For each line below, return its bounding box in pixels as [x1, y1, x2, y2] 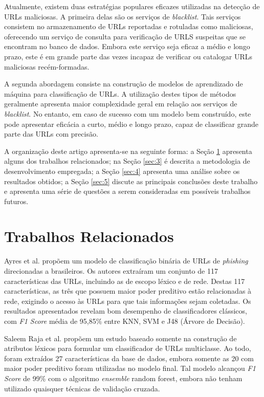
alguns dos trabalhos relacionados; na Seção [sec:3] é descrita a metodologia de [4, 156, 250, 166]
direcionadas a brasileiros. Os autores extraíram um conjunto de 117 [4, 266, 218, 276]
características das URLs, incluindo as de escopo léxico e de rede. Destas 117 [4, 275, 245, 286]
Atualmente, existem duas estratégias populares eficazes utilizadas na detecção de [4, 1, 260, 11]
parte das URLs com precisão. [4, 128, 98, 139]
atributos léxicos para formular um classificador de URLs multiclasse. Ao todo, [4, 343, 251, 354]
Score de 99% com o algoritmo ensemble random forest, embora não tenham [4, 372, 243, 383]
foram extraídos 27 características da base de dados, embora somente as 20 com [4, 352, 254, 363]
